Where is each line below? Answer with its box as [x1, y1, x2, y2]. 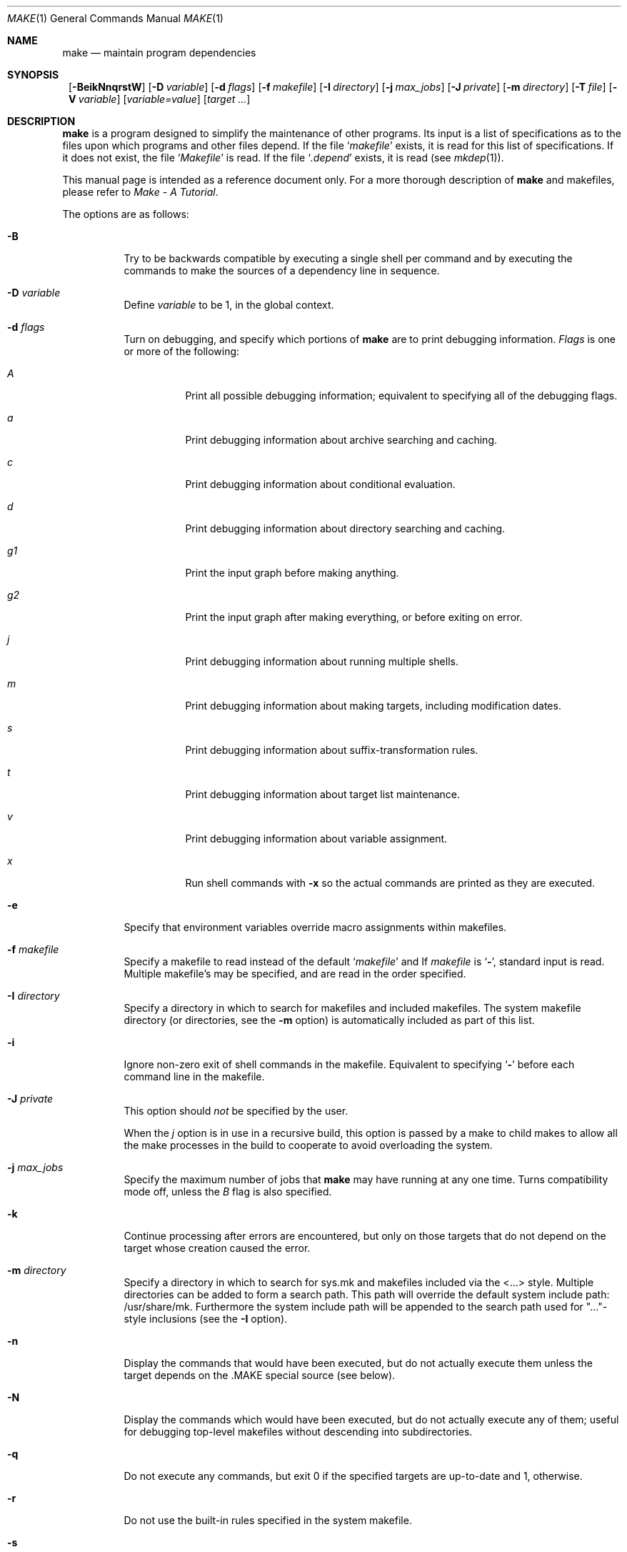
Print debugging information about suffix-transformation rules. [185, 744, 478, 756]
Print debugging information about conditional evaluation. [185, 478, 456, 490]
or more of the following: [124, 345, 240, 357]
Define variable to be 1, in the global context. [124, 299, 334, 311]
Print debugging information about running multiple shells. [185, 655, 458, 667]
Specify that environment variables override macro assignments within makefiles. [124, 921, 507, 933]
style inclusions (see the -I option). [124, 1313, 288, 1325]
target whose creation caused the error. [124, 1242, 311, 1254]
